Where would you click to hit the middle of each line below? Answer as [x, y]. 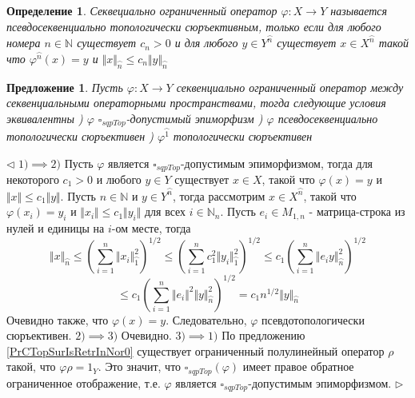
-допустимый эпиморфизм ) [194, 118]
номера [24, 43]
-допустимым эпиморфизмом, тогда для [277, 163]
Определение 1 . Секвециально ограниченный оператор [142, 10]
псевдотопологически [313, 319]
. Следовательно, [206, 319]
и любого [119, 179]
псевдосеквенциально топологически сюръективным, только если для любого [194, 26]
